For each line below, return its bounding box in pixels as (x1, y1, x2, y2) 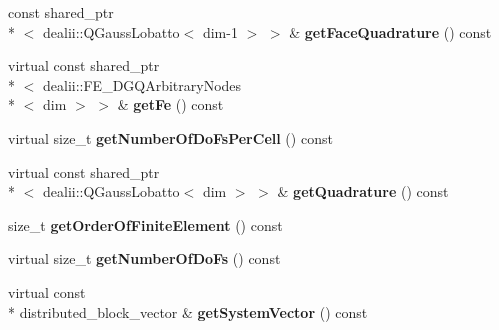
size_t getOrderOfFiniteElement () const (8, 214, 283, 235)
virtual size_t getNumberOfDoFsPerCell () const (8, 127, 333, 148)
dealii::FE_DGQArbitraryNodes (42, 74, 242, 95)
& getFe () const (117, 94, 224, 115)
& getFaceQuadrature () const (289, 21, 492, 42)
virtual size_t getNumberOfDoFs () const (8, 248, 281, 269)
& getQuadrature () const (277, 181, 449, 202)
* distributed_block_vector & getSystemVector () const (8, 301, 368, 322)
